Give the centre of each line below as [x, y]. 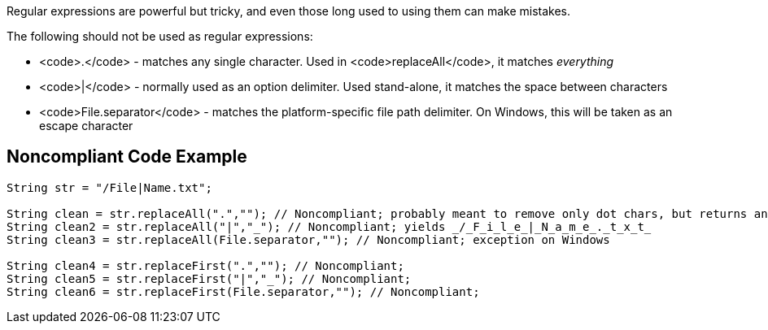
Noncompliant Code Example [127, 157]
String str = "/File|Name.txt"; [109, 187]
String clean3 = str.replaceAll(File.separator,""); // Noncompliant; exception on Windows [308, 239]
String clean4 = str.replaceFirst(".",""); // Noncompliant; [205, 265]
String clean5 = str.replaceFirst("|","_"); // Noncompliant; [209, 278]
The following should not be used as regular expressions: [160, 36]
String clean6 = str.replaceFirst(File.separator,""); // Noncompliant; [243, 291]
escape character [86, 126]
